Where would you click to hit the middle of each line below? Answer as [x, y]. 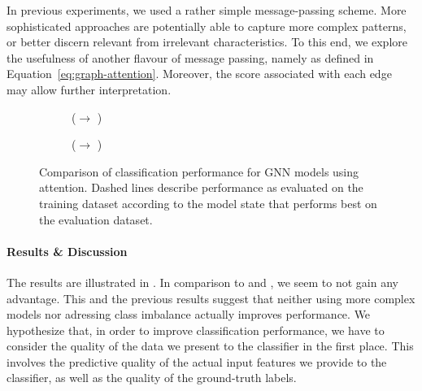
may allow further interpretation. [89, 89]
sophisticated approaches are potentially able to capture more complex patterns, [207, 26]
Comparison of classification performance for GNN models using [199, 171]
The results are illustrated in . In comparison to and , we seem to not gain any [202, 282]
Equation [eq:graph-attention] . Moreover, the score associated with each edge [199, 74]
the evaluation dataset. [96, 219]
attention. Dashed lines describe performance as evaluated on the [201, 187]
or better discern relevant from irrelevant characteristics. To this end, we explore [207, 42]
